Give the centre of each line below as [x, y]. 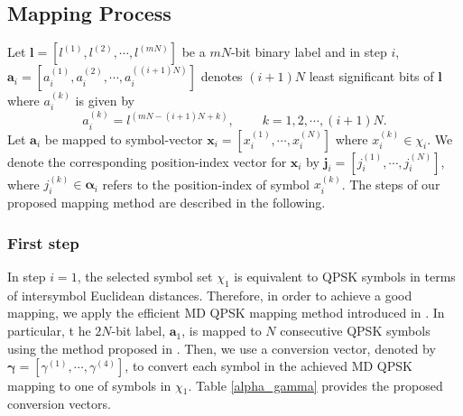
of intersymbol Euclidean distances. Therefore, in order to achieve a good [210, 295]
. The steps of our [391, 184]
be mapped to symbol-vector [124, 139]
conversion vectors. [59, 403]
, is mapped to [222, 331]
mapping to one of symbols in [89, 386]
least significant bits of [371, 76]
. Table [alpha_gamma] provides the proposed [315, 386]
